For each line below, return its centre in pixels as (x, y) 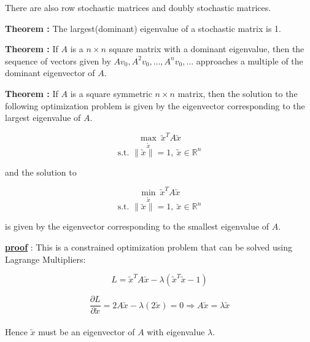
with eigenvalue (176, 331)
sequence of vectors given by (58, 60)
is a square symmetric (111, 93)
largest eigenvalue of (43, 118)
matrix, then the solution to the (238, 93)
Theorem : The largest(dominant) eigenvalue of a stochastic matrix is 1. (143, 28)
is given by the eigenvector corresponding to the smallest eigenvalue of (137, 226)
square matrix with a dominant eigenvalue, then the (207, 49)
